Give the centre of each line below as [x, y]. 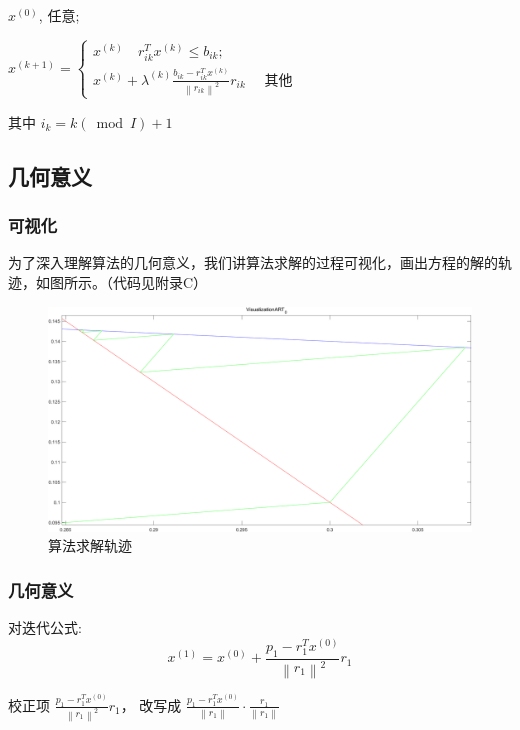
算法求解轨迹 [90, 545]
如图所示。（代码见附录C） [121, 282]
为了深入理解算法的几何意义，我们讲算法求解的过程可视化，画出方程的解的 [253, 262]
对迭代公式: [45, 627]
